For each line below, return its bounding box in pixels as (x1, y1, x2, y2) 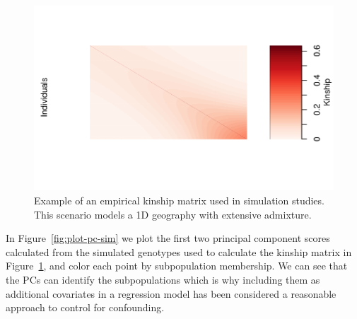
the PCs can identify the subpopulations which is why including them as (6, 272, 320, 287)
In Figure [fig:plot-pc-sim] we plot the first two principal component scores (6, 231, 330, 245)
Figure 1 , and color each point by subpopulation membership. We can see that (6, 258, 348, 273)
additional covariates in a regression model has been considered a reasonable (6, 286, 336, 301)
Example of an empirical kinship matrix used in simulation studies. (34, 193, 324, 208)
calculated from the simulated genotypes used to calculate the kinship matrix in (6, 244, 352, 259)
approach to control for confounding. (6, 300, 165, 315)
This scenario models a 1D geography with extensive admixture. (34, 207, 312, 221)
